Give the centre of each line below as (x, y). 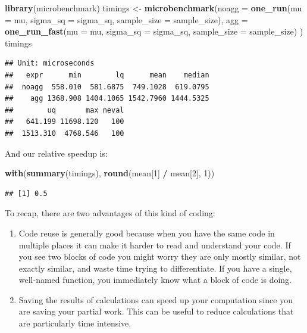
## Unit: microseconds (50, 63)
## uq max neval (65, 110)
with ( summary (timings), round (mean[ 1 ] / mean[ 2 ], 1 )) (110, 173)
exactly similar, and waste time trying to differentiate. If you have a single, (155, 268)
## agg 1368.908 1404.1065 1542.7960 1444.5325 (107, 99)
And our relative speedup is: (56, 153)
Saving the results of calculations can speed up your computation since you (156, 299)
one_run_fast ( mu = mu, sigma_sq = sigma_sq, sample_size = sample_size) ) (154, 31)
